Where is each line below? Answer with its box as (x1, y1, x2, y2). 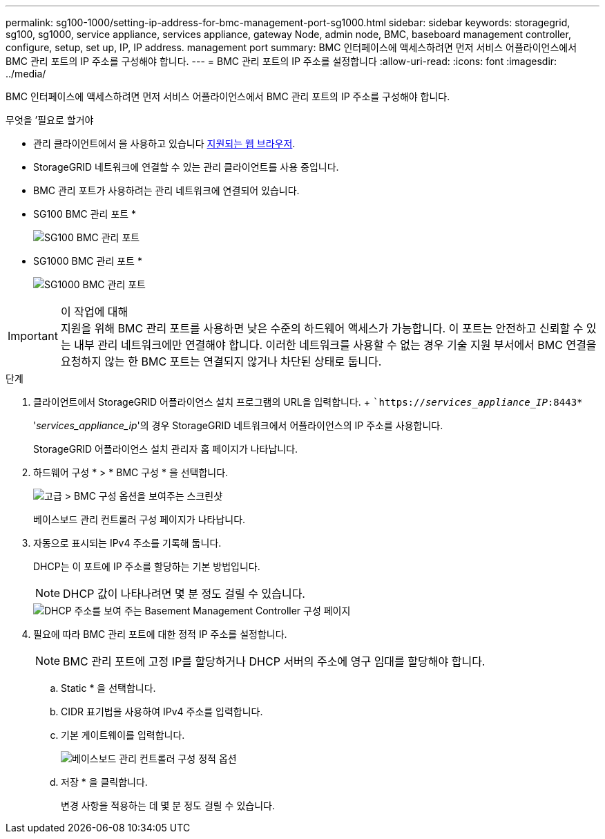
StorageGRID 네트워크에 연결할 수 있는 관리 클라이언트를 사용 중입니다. (33, 161, 339, 173)
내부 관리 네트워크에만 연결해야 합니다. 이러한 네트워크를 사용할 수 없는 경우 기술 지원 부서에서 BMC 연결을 (74, 338, 597, 352)
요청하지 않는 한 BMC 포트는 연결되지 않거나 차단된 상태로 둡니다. (60, 355, 382, 368)
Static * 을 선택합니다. (61, 682, 156, 694)
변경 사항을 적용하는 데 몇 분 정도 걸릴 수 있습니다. (61, 800, 275, 811)
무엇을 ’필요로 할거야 (6, 114, 94, 126)
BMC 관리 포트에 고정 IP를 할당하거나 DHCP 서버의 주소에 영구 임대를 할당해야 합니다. (63, 654, 486, 668)
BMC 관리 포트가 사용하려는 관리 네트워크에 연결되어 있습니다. (33, 185, 300, 196)
